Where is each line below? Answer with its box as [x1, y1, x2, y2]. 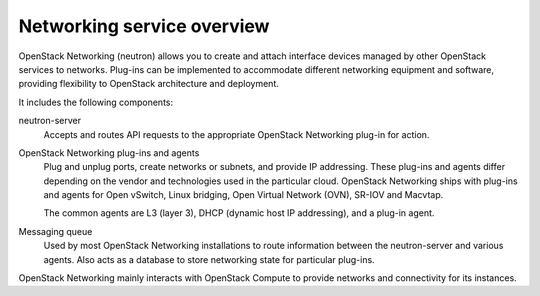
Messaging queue [18, 225, 93, 237]
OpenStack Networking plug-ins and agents [18, 146, 200, 159]
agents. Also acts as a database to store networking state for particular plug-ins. [43, 253, 375, 265]
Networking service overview [18, 15, 270, 37]
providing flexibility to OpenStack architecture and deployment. [18, 78, 280, 90]
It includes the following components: [18, 96, 174, 108]
